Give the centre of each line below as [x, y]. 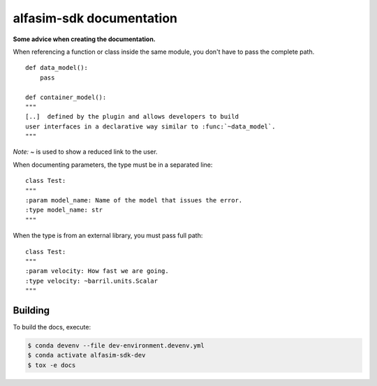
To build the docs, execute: [52, 327]
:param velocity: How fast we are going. [97, 271]
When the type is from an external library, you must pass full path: [108, 236]
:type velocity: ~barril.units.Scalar [92, 281]
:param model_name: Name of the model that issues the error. [134, 200]
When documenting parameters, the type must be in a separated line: [113, 165]
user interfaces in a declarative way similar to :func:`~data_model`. [150, 126]
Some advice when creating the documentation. [84, 39]
